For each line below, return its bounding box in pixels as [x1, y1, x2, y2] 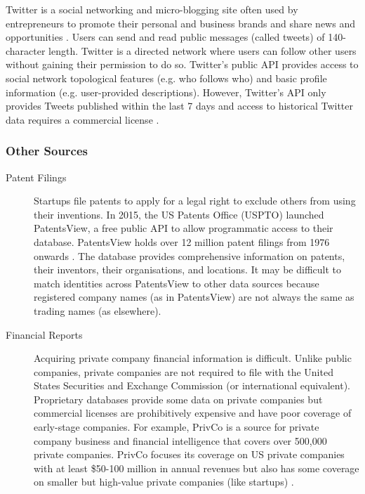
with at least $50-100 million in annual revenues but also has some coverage [34, 460, 359, 475]
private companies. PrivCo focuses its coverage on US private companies [34, 447, 345, 462]
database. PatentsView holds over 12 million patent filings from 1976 [34, 234, 330, 249]
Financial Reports [6, 327, 83, 342]
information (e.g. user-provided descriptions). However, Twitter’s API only [6, 84, 326, 99]
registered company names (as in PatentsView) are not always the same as [34, 290, 354, 304]
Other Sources [6, 142, 88, 160]
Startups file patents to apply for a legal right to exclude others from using [34, 193, 356, 208]
